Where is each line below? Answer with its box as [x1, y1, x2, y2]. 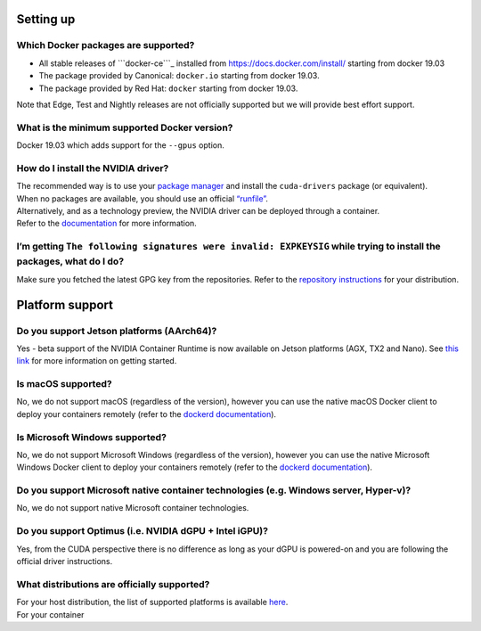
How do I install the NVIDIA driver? [16, 161, 169, 174]
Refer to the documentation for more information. [16, 218, 198, 229]
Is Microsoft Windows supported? [16, 430, 167, 443]
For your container [16, 609, 85, 619]
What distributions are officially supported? [16, 578, 210, 590]
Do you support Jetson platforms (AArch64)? [16, 324, 217, 337]
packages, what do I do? [16, 255, 125, 267]
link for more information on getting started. [16, 356, 177, 366]
